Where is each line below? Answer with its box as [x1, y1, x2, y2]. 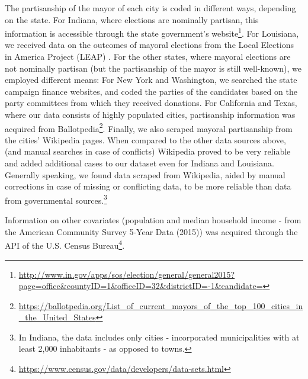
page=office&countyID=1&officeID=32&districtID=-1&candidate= [18, 280, 263, 292]
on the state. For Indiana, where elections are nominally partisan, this [5, 13, 259, 25]
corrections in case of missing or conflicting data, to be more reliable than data [5, 180, 291, 192]
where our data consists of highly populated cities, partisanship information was [5, 108, 296, 120]
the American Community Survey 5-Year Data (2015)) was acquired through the [5, 225, 298, 237]
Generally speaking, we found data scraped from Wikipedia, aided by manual [5, 168, 285, 181]
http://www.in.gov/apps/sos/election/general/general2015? [18, 268, 235, 280]
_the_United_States [18, 311, 96, 323]
